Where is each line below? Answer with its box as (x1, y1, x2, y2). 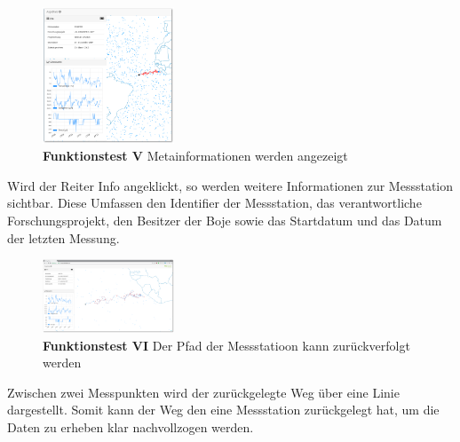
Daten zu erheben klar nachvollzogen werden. (7, 418, 254, 437)
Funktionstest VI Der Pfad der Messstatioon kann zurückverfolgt (43, 335, 410, 354)
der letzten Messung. (7, 228, 120, 247)
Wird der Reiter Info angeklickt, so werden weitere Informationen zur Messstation (7, 176, 454, 194)
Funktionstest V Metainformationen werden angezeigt (43, 146, 348, 165)
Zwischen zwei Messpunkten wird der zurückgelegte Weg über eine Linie (7, 383, 400, 401)
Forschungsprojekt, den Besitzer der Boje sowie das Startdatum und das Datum (7, 211, 442, 229)
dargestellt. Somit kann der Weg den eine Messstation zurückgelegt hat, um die (7, 400, 440, 419)
